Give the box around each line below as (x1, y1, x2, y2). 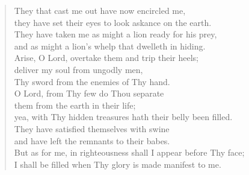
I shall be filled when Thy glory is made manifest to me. (14, 157, 221, 170)
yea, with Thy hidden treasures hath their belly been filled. (14, 110, 233, 123)
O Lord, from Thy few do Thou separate (14, 87, 164, 100)
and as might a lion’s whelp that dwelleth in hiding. (14, 39, 206, 52)
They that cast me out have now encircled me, (14, 4, 186, 16)
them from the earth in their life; (14, 98, 136, 111)
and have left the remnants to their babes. (14, 134, 170, 147)
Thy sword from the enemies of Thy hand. (14, 75, 170, 87)
